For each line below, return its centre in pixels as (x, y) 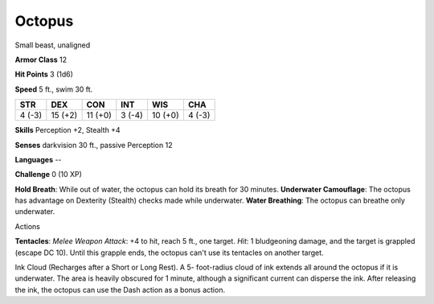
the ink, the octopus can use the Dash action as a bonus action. (120, 290)
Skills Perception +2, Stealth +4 (68, 130)
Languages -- (38, 159)
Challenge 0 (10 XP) (48, 175)
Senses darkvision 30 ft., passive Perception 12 (94, 145)
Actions (27, 226)
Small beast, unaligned (53, 45)
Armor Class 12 (41, 60)
